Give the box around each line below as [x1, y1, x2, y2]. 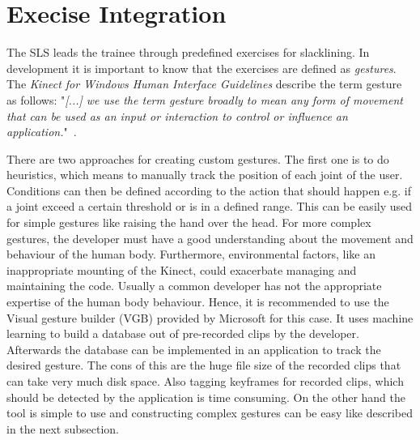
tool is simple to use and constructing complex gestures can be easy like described [6, 404, 413, 421]
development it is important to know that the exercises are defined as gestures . [6, 59, 397, 76]
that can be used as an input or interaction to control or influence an [6, 107, 348, 124]
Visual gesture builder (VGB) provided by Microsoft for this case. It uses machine [6, 309, 414, 326]
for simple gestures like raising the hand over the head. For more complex [6, 214, 371, 231]
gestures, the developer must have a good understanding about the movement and [6, 229, 414, 246]
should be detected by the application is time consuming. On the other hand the [6, 388, 406, 405]
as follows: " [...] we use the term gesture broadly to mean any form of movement [6, 91, 403, 108]
